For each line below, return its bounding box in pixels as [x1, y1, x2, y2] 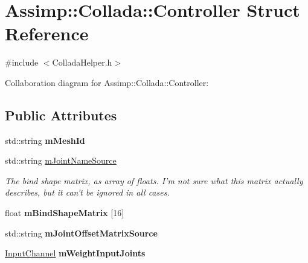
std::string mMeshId [5, 134, 85, 146]
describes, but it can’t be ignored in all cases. [5, 186, 170, 199]
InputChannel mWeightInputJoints [5, 247, 146, 259]
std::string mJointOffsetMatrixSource [5, 226, 158, 239]
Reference [5, 21, 89, 46]
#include [5, 56, 39, 69]
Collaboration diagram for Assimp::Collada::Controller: [5, 76, 209, 88]
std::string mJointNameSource [5, 154, 117, 167]
